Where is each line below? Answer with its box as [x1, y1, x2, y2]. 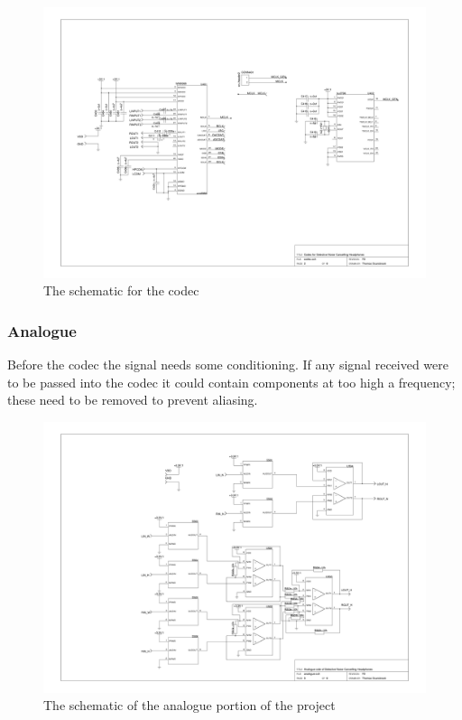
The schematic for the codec [43, 281, 199, 300]
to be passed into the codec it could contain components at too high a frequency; [7, 372, 456, 391]
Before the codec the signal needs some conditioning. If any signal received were [7, 355, 449, 374]
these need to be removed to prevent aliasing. [7, 390, 258, 409]
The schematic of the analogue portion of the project [43, 696, 336, 715]
